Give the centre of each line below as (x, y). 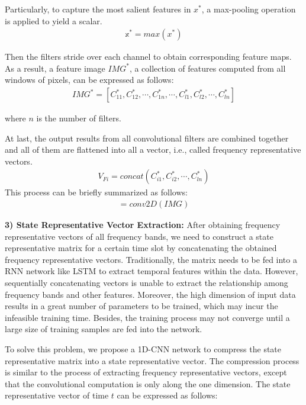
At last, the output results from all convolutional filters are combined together (147, 138)
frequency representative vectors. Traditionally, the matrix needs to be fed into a (151, 259)
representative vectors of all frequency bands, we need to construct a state (139, 236)
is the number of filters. (79, 118)
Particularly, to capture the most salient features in (98, 9)
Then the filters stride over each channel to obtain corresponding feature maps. (148, 57)
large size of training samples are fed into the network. (104, 329)
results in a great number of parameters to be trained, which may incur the (141, 306)
